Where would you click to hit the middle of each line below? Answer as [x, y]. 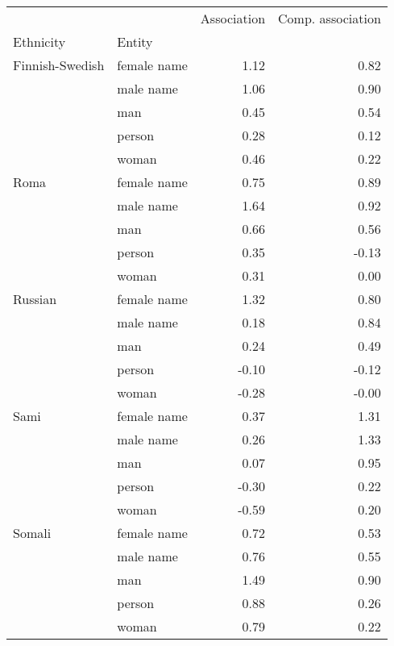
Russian [35, 299]
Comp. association [330, 18]
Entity [135, 42]
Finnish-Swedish [59, 65]
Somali [32, 533]
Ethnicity [39, 42]
